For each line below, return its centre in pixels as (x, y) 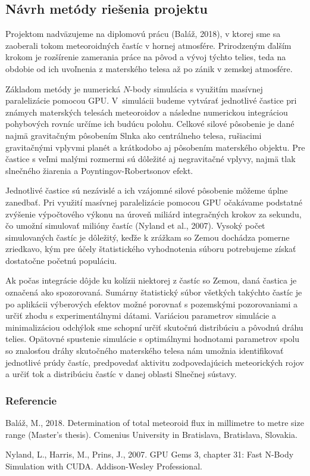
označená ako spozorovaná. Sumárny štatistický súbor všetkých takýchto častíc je (154, 292)
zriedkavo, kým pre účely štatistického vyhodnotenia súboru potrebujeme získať (151, 249)
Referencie (31, 400)
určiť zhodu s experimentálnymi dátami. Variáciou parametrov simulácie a (141, 315)
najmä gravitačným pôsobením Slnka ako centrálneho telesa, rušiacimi (134, 135)
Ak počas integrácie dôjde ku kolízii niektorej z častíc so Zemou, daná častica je (151, 280)
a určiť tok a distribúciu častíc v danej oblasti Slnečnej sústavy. (121, 374)
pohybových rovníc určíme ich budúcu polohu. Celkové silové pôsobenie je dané (150, 124)
